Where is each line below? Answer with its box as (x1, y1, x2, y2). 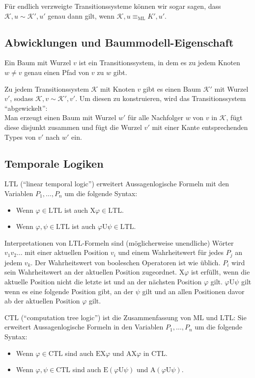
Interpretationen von (4, 237, 67, 248)
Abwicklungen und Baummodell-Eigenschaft (4, 34, 234, 50)
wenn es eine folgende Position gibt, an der (4, 286, 134, 296)
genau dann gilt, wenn (48, 10, 114, 21)
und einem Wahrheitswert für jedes (118, 247, 224, 257)
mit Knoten (100, 83, 135, 94)
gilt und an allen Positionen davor (142, 286, 245, 296)
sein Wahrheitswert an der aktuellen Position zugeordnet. (4, 267, 177, 277)
